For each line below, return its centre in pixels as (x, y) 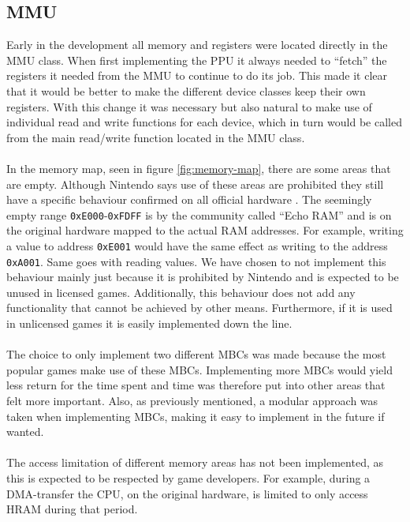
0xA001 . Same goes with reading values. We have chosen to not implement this (196, 261)
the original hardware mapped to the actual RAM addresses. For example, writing (205, 230)
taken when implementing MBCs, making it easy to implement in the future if (196, 416)
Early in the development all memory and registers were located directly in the (197, 45)
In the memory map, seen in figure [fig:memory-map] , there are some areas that (199, 168)
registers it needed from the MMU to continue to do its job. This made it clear (197, 75)
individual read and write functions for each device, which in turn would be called (204, 122)
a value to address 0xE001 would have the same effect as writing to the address (197, 245)
